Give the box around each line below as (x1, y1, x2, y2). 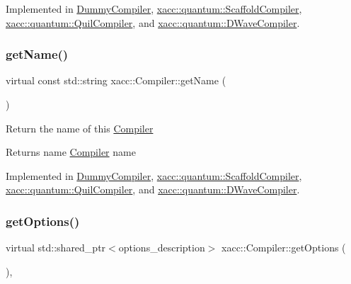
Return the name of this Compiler (6, 120, 154, 135)
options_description (118, 240, 205, 255)
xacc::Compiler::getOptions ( (221, 240, 346, 255)
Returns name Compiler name (6, 144, 136, 159)
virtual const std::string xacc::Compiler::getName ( (6, 73, 226, 88)
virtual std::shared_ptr (6, 240, 106, 255)
